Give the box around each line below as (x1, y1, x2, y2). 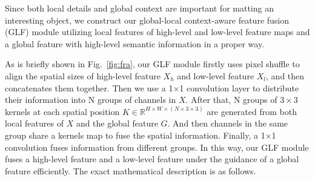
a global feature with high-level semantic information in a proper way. (5, 37, 265, 50)
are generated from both (207, 105, 297, 117)
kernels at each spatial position (5, 105, 120, 117)
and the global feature (76, 117, 158, 130)
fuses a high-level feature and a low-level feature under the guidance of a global (5, 153, 299, 165)
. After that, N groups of (185, 93, 277, 106)
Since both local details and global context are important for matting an (5, 2, 274, 14)
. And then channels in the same (167, 117, 288, 130)
